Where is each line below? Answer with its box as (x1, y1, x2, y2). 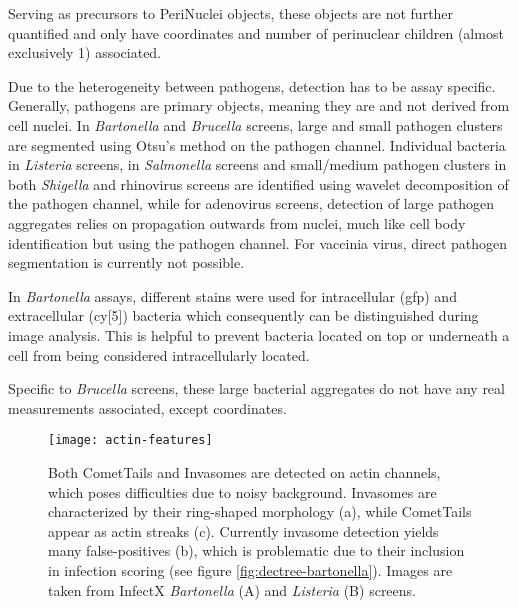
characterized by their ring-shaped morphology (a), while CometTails (48, 501, 472, 522)
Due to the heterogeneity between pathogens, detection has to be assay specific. (8, 75, 496, 96)
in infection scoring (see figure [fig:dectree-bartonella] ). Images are (48, 559, 453, 580)
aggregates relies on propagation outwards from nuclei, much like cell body (8, 212, 466, 233)
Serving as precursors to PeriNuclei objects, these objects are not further (8, 3, 454, 23)
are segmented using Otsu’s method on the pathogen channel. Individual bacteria (8, 134, 506, 155)
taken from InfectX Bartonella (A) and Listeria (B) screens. (48, 579, 416, 600)
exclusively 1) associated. (8, 42, 162, 63)
